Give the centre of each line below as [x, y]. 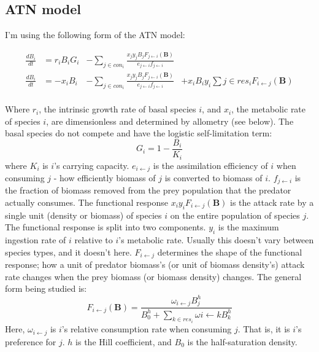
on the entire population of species [235, 215]
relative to [94, 240]
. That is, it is [264, 329]
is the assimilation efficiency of [210, 165]
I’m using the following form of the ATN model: [95, 35]
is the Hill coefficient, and [124, 341]
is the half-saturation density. [242, 341]
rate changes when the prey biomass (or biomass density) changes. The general [153, 276]
